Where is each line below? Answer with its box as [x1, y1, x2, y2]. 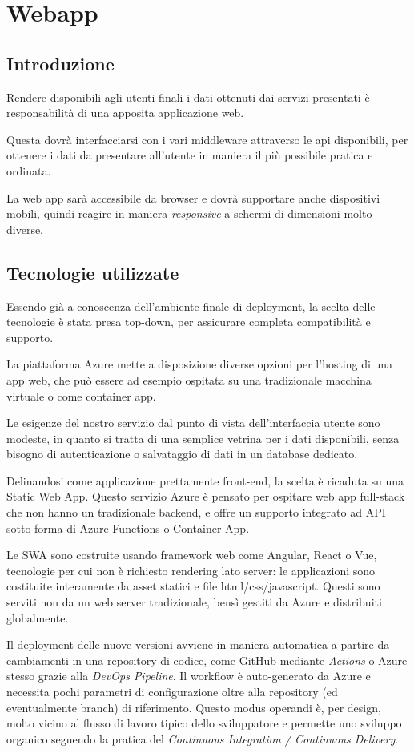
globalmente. [6, 609, 69, 626]
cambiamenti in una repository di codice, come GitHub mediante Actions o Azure [6, 651, 408, 668]
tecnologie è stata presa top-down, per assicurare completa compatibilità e [6, 313, 371, 330]
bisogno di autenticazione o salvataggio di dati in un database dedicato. [6, 445, 358, 462]
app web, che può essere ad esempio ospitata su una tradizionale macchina [6, 371, 372, 388]
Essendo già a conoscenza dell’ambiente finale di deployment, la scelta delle [6, 297, 376, 314]
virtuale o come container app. [6, 387, 156, 404]
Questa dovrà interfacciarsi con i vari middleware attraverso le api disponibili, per [6, 131, 408, 147]
